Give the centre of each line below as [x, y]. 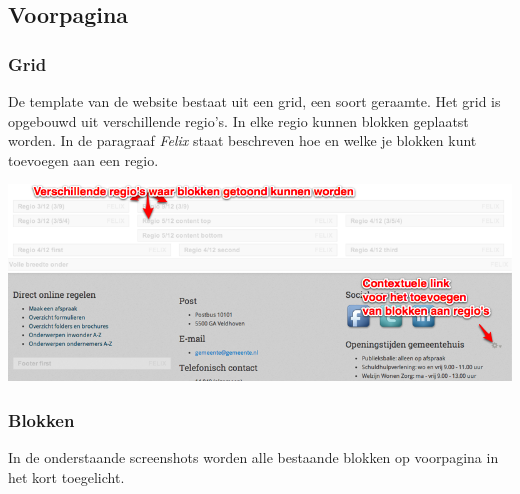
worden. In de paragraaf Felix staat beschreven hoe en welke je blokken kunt [242, 140]
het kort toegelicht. [66, 476]
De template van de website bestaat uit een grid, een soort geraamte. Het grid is [254, 101]
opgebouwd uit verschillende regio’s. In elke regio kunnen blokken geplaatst [238, 120]
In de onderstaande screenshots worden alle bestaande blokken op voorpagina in [253, 457]
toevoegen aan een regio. [83, 159]
